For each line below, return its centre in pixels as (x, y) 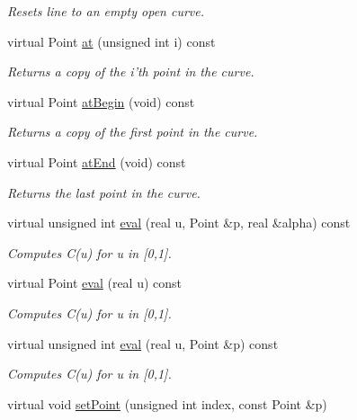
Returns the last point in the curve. (104, 192)
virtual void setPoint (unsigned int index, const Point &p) (167, 403)
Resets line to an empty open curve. (106, 11)
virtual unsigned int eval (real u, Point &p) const (143, 343)
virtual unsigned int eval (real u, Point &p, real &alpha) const (179, 223)
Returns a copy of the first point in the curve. (133, 132)
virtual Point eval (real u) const (95, 283)
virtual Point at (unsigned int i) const (112, 41)
